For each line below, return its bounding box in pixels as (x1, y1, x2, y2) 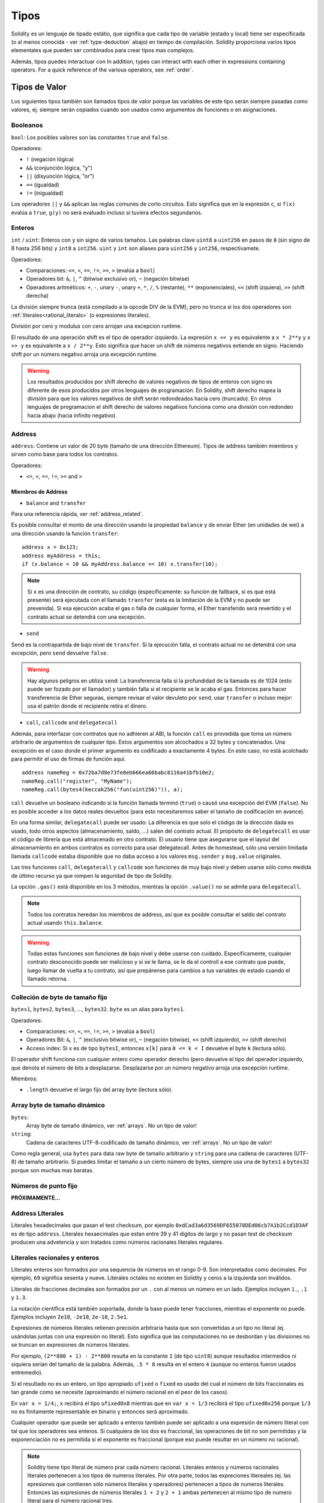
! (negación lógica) (26, 156, 74, 163)
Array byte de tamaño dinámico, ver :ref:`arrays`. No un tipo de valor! (26, 1122, 197, 1129)
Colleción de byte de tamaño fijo (11, 993, 107, 1001)
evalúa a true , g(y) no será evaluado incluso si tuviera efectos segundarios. (11, 209, 203, 216)
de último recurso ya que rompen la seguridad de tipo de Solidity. (11, 872, 173, 879)
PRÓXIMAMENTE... (11, 1194, 61, 1202)
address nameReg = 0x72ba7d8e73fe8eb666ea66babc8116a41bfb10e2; (22, 770, 215, 776)
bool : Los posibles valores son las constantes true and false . (11, 133, 169, 141)
